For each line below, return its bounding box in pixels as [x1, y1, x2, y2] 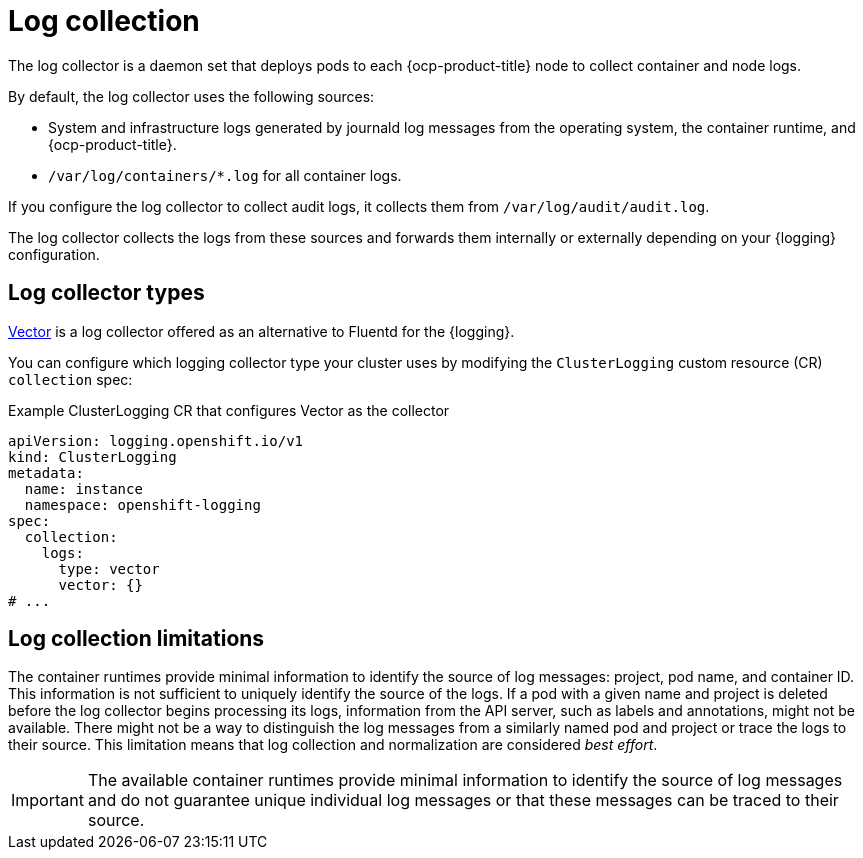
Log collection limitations [8, 626, 265, 652]
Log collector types [8, 280, 205, 306]
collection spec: [8, 370, 133, 388]
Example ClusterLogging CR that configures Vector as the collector [8, 401, 450, 419]
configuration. [8, 245, 100, 263]
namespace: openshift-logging [24, 496, 261, 513]
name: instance [24, 480, 143, 497]
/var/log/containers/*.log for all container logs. [48, 166, 402, 184]
